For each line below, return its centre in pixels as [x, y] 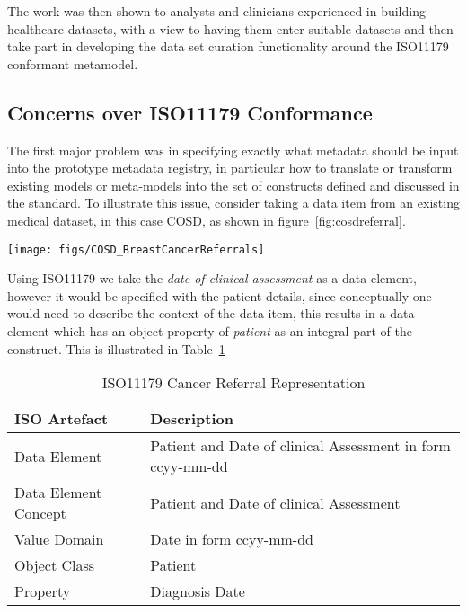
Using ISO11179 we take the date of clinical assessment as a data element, [212, 278]
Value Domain [59, 539]
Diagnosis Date [198, 591]
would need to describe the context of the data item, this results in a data [211, 313]
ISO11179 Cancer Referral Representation [233, 383]
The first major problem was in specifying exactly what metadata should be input [233, 150]
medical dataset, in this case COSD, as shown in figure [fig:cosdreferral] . [207, 220]
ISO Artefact [62, 419]
